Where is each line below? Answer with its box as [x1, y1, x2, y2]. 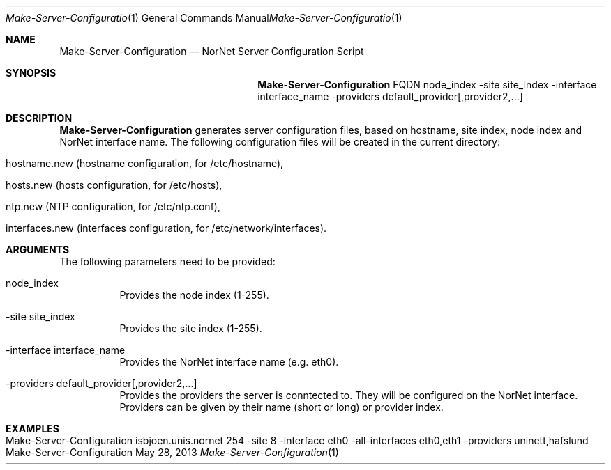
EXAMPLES [6, 423, 59, 434]
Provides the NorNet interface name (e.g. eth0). [119, 356, 339, 368]
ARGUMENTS [6, 244, 70, 256]
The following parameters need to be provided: [59, 256, 276, 267]
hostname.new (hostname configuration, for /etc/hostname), [6, 157, 284, 169]
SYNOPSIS [6, 67, 56, 79]
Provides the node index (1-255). [119, 289, 269, 301]
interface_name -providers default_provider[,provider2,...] [257, 91, 523, 102]
